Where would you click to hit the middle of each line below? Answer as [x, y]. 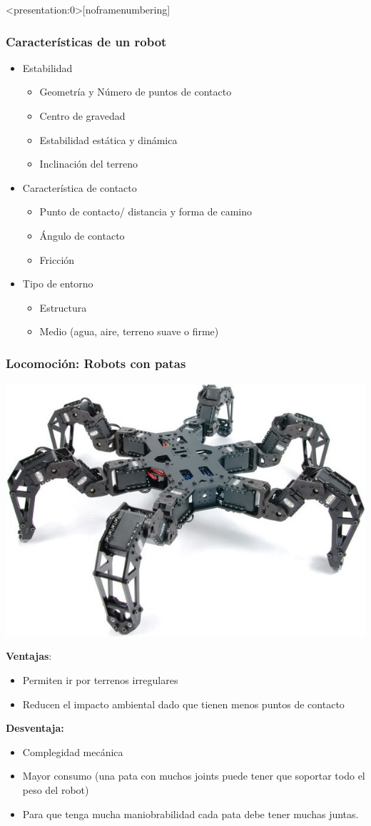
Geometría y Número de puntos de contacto [136, 92]
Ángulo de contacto [82, 235]
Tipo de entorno [58, 284]
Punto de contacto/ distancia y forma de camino [146, 211]
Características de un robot [86, 41]
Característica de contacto [80, 187]
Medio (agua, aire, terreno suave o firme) [129, 331]
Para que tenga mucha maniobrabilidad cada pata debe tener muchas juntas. [190, 814]
